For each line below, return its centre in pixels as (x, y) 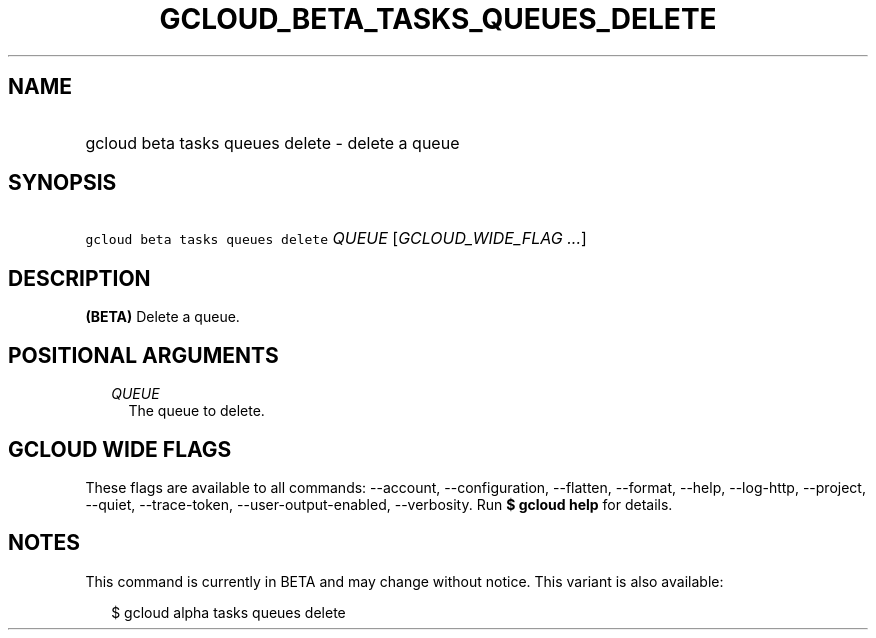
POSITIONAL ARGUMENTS (143, 355)
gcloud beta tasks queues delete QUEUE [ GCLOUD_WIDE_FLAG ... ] (336, 238)
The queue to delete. (196, 411)
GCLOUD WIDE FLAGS (120, 449)
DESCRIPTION (79, 278)
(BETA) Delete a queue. (162, 317)
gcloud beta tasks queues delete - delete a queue (272, 142)
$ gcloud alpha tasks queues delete (228, 612)
